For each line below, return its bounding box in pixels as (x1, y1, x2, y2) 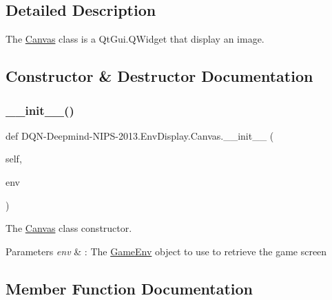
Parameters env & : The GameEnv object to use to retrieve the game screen (6, 244, 327, 258)
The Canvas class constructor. (6, 221, 132, 235)
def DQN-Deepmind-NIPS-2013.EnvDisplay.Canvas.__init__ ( (6, 128, 274, 142)
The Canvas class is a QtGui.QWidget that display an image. (6, 32, 264, 46)
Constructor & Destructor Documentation (6, 65, 313, 87)
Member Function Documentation (6, 277, 253, 299)
